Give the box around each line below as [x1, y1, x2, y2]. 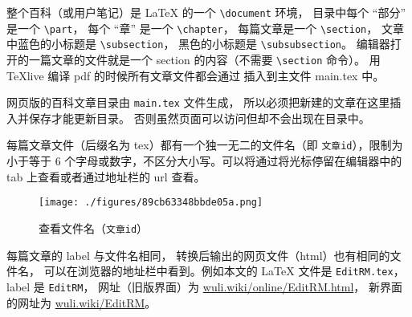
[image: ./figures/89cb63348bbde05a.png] [39, 197, 263, 209]
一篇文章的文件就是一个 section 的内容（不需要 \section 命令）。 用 [28, 51, 381, 67]
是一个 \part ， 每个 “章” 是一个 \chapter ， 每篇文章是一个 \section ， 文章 [6, 19, 404, 36]
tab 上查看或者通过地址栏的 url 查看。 [6, 168, 206, 185]
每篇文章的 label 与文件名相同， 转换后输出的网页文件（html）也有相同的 [6, 246, 390, 263]
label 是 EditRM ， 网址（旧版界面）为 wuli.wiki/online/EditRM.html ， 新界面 [6, 278, 402, 295]
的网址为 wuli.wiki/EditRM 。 [6, 294, 157, 311]
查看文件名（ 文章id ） [39, 219, 149, 236]
